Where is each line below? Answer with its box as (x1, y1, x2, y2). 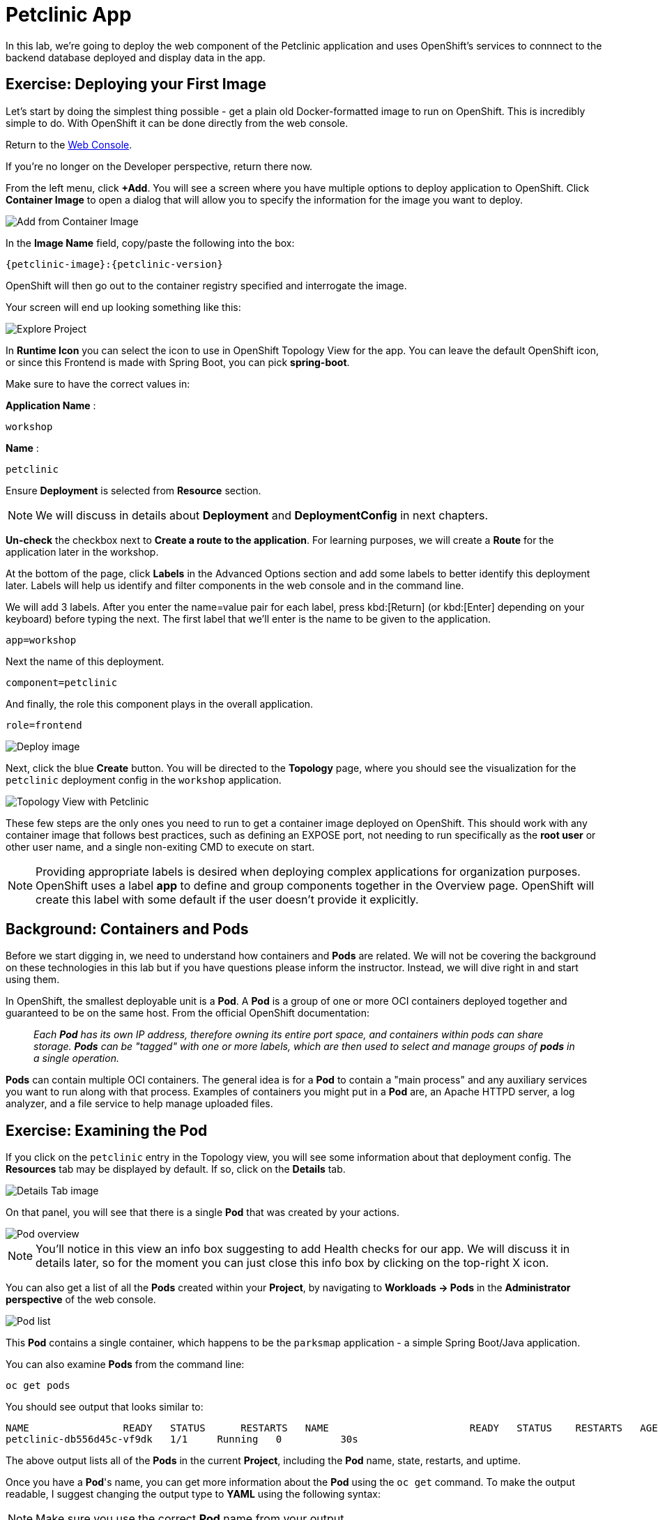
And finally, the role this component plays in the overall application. (6, 697, 314, 710)
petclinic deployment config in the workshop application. (6, 773, 282, 786)
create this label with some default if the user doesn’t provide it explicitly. (36, 892, 419, 906)
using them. (6, 973, 60, 986)
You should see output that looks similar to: (6, 1401, 204, 1413)
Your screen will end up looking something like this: (6, 301, 241, 313)
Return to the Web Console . (6, 138, 132, 151)
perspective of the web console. (6, 1293, 156, 1306)
